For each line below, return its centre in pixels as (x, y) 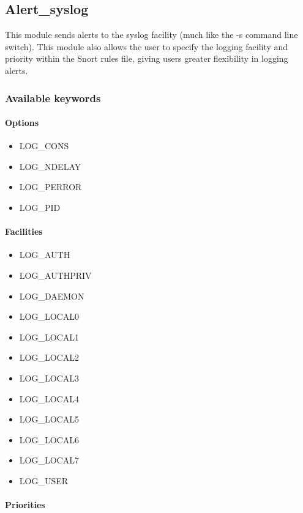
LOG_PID (40, 207)
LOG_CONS (44, 146)
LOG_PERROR (50, 187)
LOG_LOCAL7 (49, 460)
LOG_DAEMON (52, 296)
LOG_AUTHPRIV (55, 275)
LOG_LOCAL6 (49, 439)
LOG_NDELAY (50, 166)
